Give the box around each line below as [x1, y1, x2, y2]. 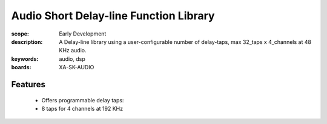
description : [11, 38, 43, 45]
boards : [11, 64, 31, 71]
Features [11, 79, 45, 90]
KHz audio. [59, 47, 87, 54]
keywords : [11, 55, 39, 63]
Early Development [59, 30, 107, 37]
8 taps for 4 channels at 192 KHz [41, 105, 124, 112]
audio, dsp [59, 55, 86, 63]
